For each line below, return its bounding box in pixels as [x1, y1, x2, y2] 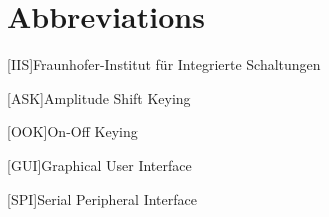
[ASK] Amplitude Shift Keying [7, 87, 191, 108]
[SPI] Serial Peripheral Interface [7, 188, 197, 209]
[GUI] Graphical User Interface [7, 154, 192, 175]
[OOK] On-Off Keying [7, 121, 138, 142]
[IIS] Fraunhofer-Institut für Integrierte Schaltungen [7, 54, 321, 75]
